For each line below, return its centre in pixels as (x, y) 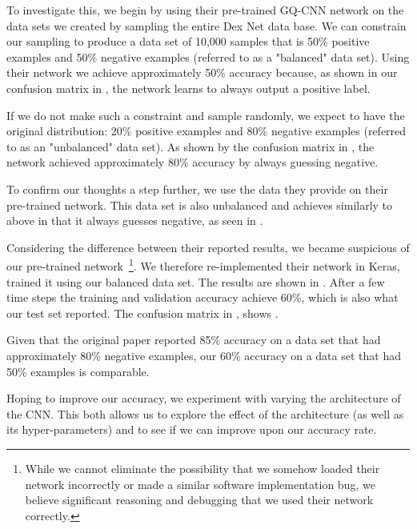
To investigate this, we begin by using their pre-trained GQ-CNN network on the (205, 10)
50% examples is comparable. (78, 371)
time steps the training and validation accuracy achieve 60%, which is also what (202, 297)
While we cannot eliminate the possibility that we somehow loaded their (202, 468)
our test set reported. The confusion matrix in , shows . (142, 313)
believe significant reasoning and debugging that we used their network (199, 500)
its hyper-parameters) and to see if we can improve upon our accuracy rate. (192, 429)
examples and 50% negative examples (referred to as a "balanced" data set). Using (208, 56)
